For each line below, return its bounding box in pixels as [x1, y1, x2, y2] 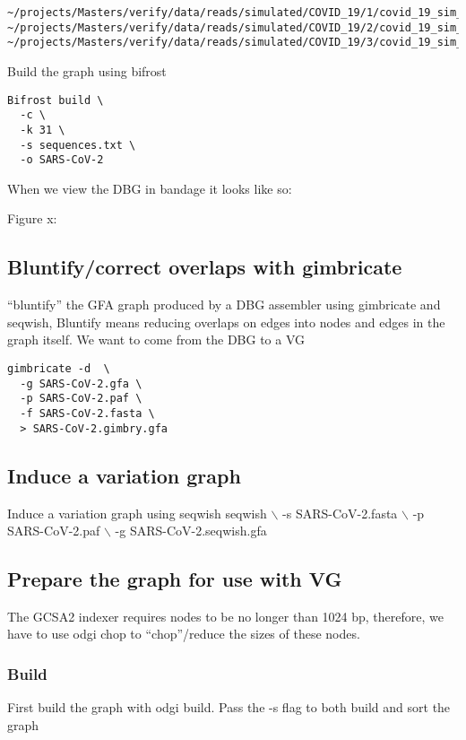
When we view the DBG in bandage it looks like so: [7, 178, 292, 197]
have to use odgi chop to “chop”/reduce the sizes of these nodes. [7, 624, 360, 643]
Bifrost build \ [7, 93, 104, 107]
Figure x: [7, 209, 57, 228]
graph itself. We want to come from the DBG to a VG [7, 330, 306, 349]
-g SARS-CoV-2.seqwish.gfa [115, 521, 267, 540]
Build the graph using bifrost [7, 61, 167, 80]
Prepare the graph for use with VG [7, 565, 342, 593]
